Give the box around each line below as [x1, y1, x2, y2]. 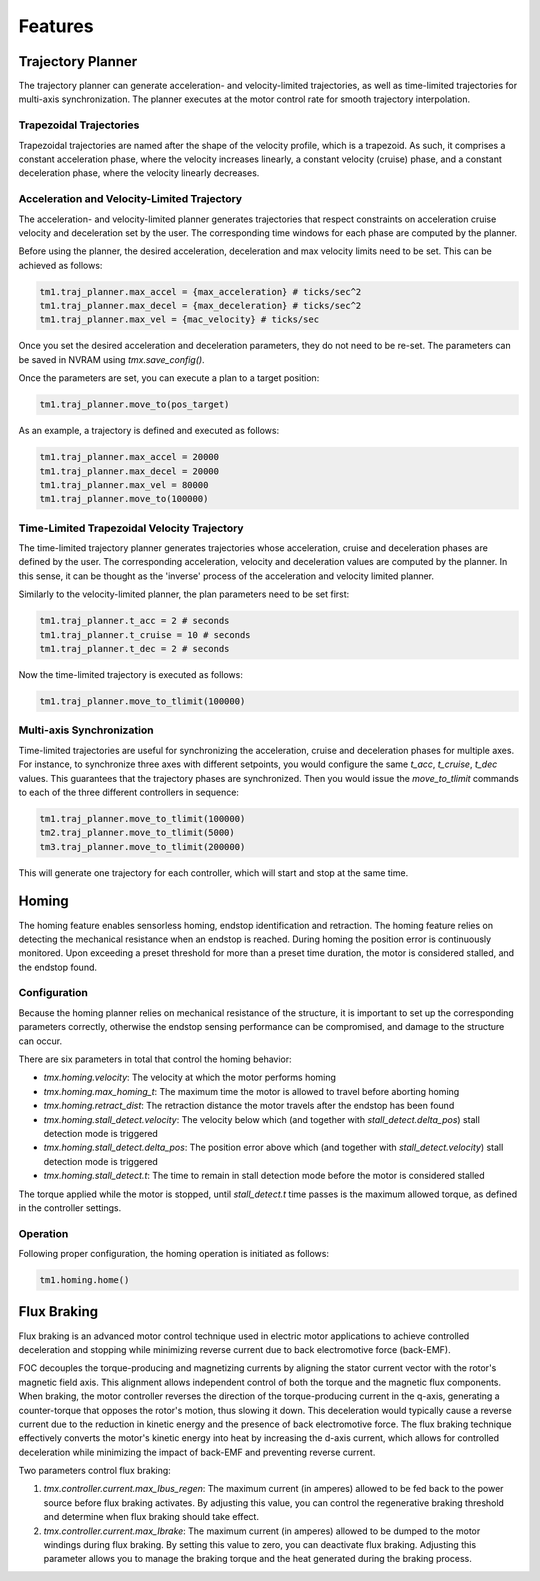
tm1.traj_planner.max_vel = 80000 [39, 479, 209, 490]
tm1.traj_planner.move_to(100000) [39, 493, 209, 505]
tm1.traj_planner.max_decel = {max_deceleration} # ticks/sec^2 [39, 300, 362, 312]
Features [18, 15, 94, 37]
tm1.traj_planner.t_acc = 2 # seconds [39, 615, 230, 627]
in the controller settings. [18, 1201, 122, 1214]
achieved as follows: [18, 259, 103, 271]
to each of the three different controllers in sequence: [18, 786, 240, 798]
